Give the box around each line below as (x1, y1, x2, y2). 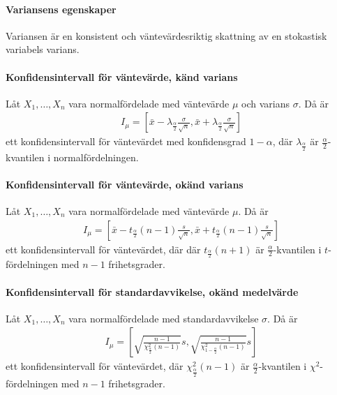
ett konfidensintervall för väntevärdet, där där (6, 241, 201, 256)
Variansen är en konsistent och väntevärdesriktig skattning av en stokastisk (6, 28, 327, 43)
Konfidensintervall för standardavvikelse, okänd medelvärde (6, 284, 299, 299)
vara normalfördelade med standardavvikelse (68, 311, 259, 325)
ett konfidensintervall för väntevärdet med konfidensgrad (6, 134, 246, 149)
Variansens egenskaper (6, 1, 117, 16)
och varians (241, 96, 290, 110)
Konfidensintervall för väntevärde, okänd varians (6, 177, 244, 191)
